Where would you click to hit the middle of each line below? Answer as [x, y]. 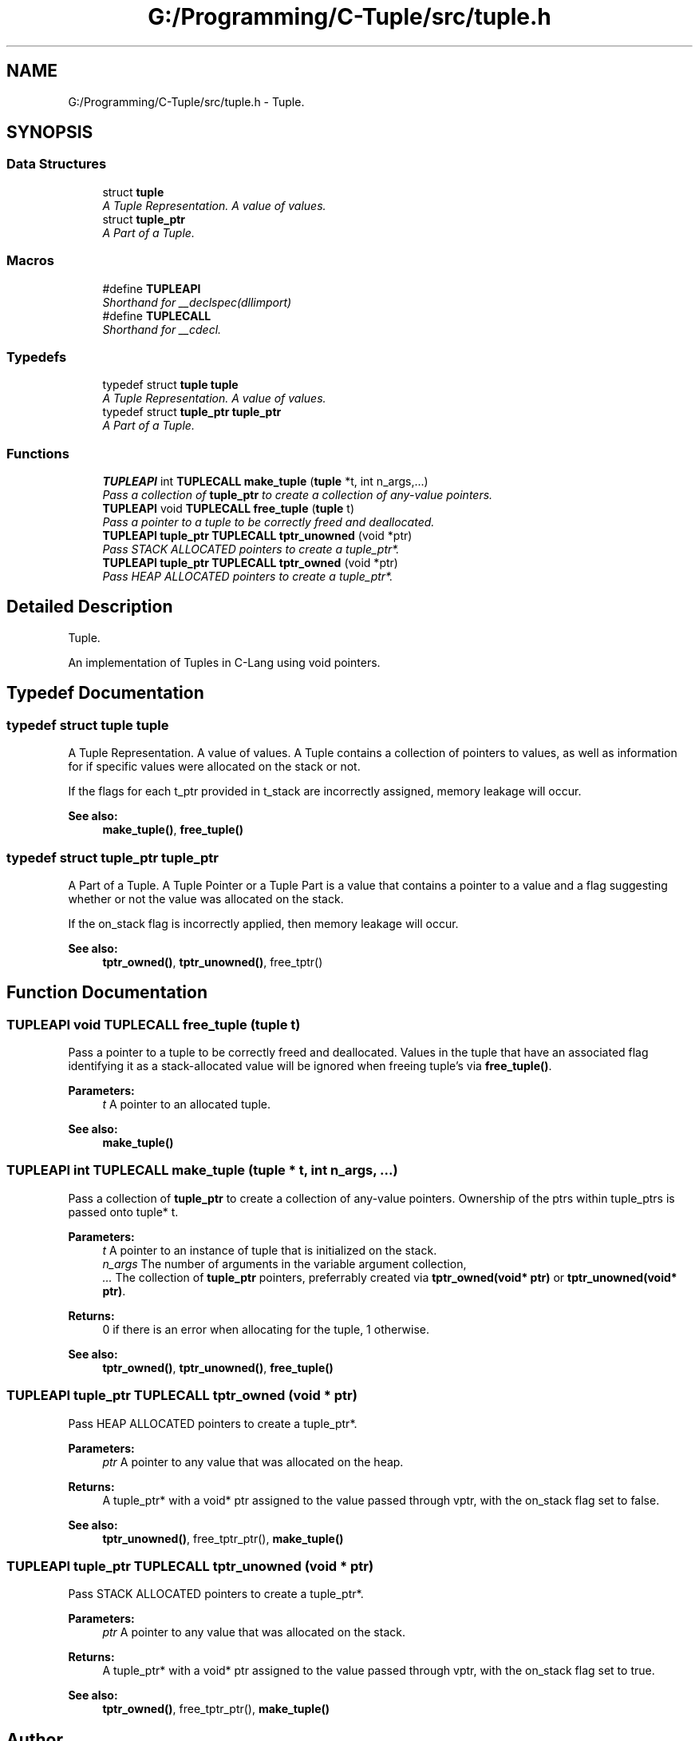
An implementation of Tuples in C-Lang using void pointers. [224, 662]
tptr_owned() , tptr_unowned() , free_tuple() [218, 1367]
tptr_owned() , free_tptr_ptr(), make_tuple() [216, 1709]
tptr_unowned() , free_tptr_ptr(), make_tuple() [223, 1538]
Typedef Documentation [105, 693]
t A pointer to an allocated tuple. [186, 1104]
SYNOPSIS [50, 133]
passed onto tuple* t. [123, 1212]
